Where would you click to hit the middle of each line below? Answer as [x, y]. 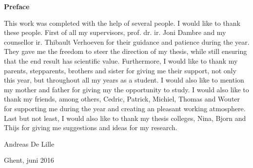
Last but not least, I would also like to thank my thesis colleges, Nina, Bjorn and [125, 118]
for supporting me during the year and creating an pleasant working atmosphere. [125, 108]
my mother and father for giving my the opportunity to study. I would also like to [126, 89]
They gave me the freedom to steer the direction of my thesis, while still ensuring [126, 51]
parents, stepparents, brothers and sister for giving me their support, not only [120, 70]
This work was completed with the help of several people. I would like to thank [122, 23]
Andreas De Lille [29, 143]
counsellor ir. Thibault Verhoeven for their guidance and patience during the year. [127, 42]
